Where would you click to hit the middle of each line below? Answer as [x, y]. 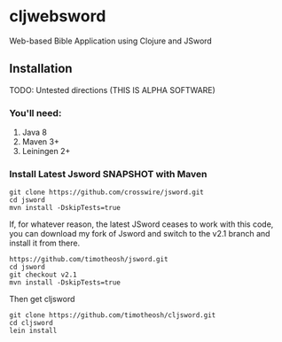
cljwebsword [58, 16]
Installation [41, 69]
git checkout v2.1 [43, 275]
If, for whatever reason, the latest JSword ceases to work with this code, [141, 224]
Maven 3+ [40, 142]
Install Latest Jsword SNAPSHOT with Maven [108, 174]
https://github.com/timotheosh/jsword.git [89, 260]
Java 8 [34, 132]
